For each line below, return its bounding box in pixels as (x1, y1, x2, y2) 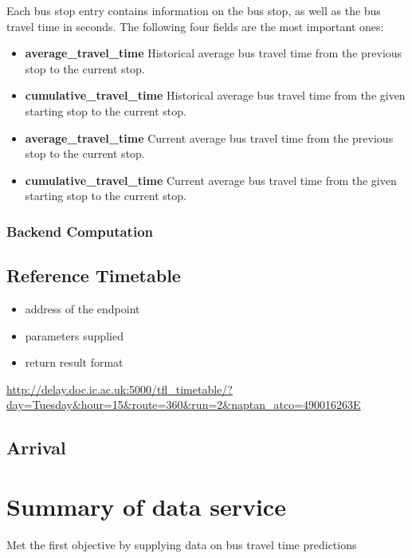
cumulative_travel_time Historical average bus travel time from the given (25, 87, 406, 104)
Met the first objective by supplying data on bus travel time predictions (6, 536, 357, 552)
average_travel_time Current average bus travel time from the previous (25, 129, 394, 146)
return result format (25, 354, 124, 371)
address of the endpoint (25, 300, 140, 316)
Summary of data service (6, 489, 286, 522)
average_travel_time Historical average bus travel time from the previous (25, 45, 402, 61)
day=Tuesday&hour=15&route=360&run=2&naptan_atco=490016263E (6, 396, 361, 413)
